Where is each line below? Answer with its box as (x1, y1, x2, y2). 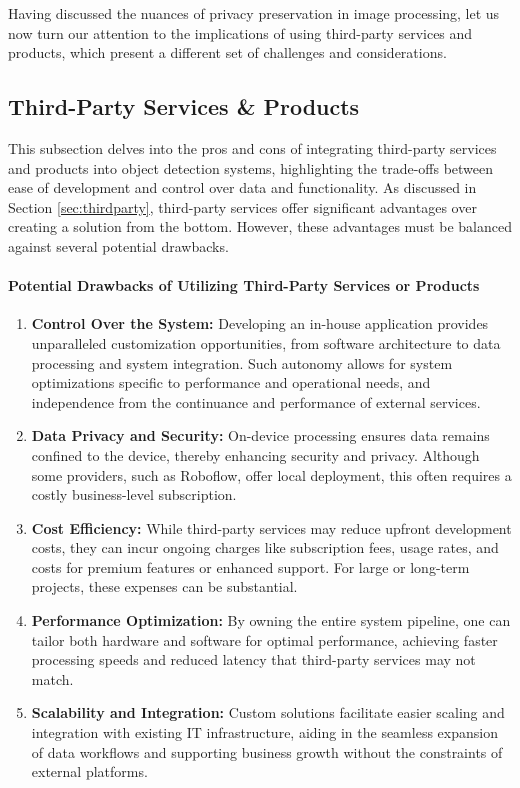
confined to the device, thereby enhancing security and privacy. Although (31, 444, 480, 465)
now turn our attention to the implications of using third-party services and (8, 22, 473, 43)
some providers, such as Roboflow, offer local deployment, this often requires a (31, 464, 512, 485)
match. (31, 668, 74, 689)
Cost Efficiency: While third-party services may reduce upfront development (31, 517, 512, 538)
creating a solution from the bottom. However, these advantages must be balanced (8, 216, 512, 237)
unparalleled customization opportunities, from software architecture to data (31, 332, 501, 353)
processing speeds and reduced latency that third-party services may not (31, 649, 476, 670)
